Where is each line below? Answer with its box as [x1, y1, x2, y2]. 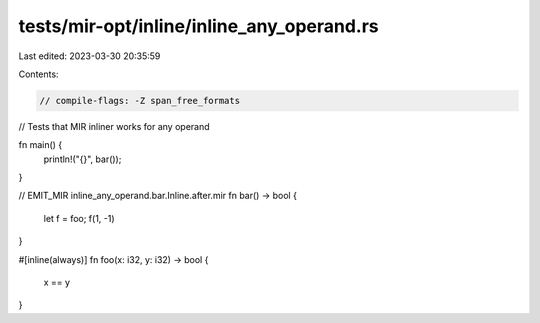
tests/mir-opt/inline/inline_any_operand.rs [18, 15, 379, 37]
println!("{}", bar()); [43, 153, 122, 165]
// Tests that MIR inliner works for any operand [18, 120, 210, 132]
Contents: [18, 68, 59, 80]
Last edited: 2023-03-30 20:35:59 [18, 50, 161, 62]
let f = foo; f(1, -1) [43, 212, 115, 224]
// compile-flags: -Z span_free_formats [39, 95, 240, 106]
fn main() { [18, 139, 63, 151]
